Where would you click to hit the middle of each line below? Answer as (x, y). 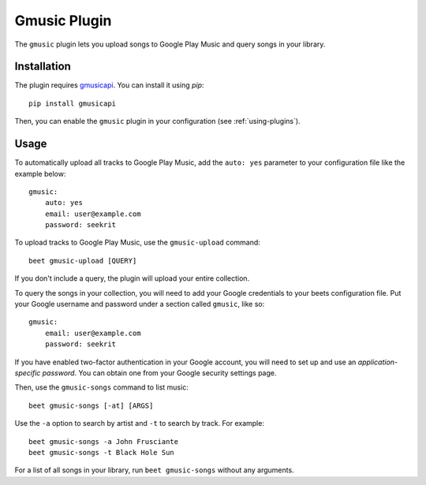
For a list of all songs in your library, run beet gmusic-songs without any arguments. (155, 470)
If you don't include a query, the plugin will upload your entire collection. (132, 278)
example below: (40, 173)
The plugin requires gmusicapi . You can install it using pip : (109, 85)
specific (28, 373)
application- (378, 362)
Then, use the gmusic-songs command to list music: (101, 387)
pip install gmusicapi (73, 103)
